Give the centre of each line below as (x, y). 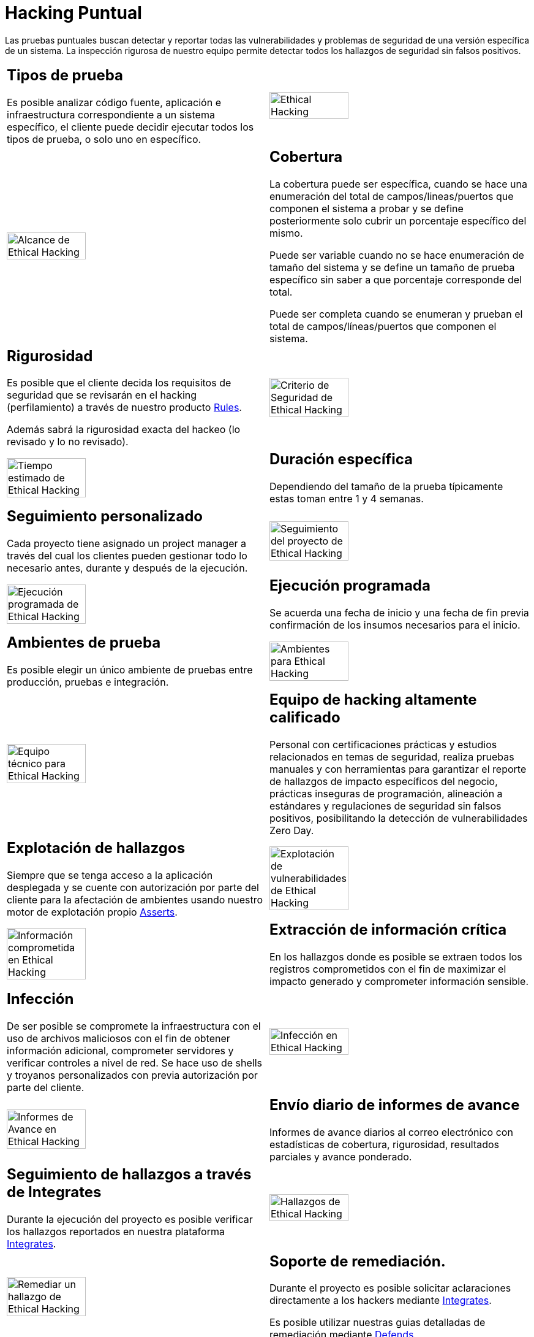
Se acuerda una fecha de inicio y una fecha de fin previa (399, 613)
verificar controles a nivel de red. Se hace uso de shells (134, 1063)
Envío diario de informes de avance (395, 1105)
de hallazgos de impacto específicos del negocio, (384, 781)
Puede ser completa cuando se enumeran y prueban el (396, 314)
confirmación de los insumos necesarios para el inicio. (395, 625)
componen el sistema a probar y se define (367, 208)
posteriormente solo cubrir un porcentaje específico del (398, 220)
